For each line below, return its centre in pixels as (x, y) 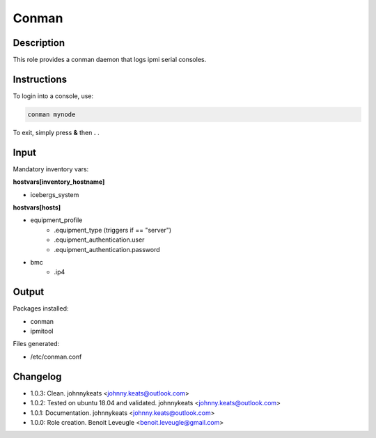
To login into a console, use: (53, 96)
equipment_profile (56, 220)
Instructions (40, 79)
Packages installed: (41, 308)
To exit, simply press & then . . (56, 132)
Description (39, 43)
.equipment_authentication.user (99, 240)
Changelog (37, 376)
